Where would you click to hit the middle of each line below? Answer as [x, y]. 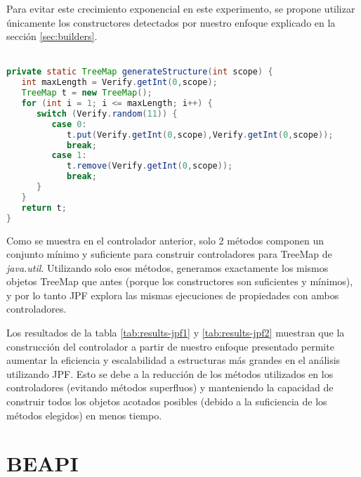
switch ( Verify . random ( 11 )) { [107, 113]
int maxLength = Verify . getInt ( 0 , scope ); [119, 83]
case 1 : [69, 156]
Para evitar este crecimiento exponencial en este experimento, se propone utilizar [181, 8]
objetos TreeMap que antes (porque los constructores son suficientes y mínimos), [180, 281]
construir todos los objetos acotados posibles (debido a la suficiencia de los [167, 401]
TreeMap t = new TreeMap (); [87, 93]
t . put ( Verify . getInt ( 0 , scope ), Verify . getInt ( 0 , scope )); [200, 135]
